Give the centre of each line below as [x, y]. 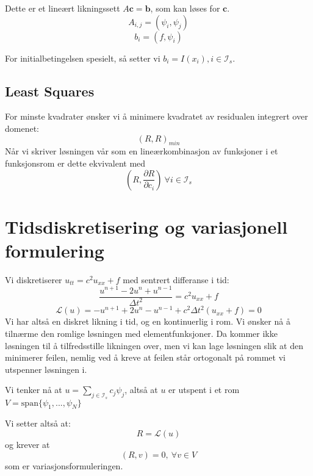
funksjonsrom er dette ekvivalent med [75, 163]
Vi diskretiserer [34, 279]
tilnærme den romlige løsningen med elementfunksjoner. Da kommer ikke [141, 334]
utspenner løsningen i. [46, 369]
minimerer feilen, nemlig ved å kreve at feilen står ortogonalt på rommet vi [145, 357]
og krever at [27, 445]
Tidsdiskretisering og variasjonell [146, 226]
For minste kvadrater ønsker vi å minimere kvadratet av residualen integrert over [156, 116]
